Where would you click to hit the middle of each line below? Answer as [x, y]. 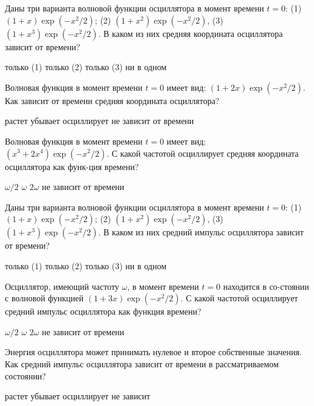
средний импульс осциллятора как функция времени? [103, 311]
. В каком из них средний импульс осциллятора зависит [201, 232]
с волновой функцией [44, 298]
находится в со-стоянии [266, 286]
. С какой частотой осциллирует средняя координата [203, 153]
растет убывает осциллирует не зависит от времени [100, 121]
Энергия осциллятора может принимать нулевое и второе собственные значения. [153, 352]
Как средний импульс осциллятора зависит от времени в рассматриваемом [142, 363]
